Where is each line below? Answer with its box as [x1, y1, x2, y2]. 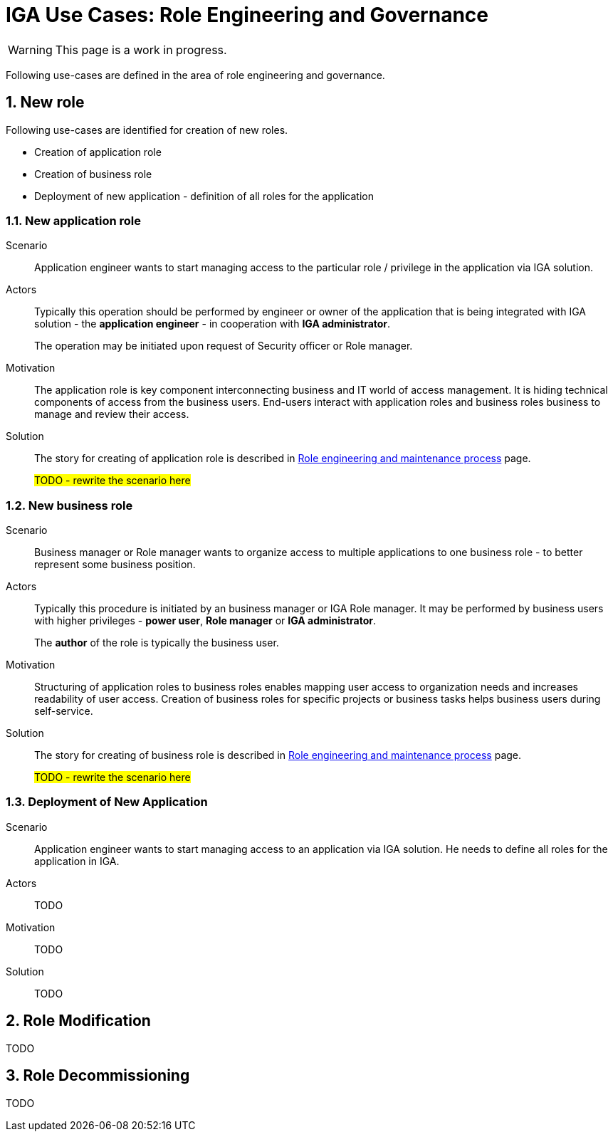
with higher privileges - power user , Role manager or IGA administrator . [34, 614, 377, 627]
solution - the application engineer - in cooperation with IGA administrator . [34, 318, 391, 330]
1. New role [6, 93, 85, 112]
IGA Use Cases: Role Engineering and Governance [6, 3, 489, 27]
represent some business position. [34, 558, 196, 571]
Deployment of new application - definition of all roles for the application [34, 189, 374, 202]
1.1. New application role [6, 213, 141, 228]
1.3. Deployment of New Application [6, 795, 208, 809]
